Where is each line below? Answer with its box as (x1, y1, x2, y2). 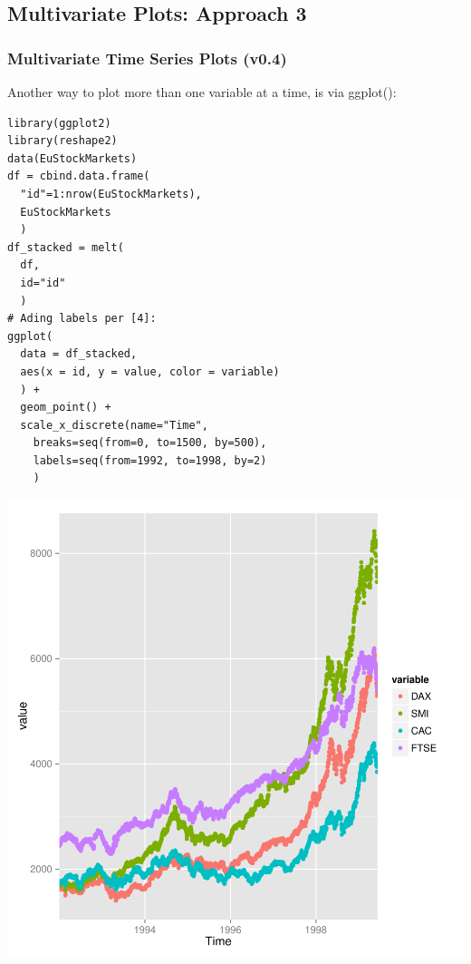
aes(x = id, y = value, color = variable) (20, 365, 280, 378)
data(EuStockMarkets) (7, 151, 138, 165)
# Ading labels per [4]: (7, 312, 157, 326)
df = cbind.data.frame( (7, 170, 150, 183)
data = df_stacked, (20, 347, 138, 361)
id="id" (20, 276, 66, 289)
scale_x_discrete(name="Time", (20, 418, 208, 432)
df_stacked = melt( (7, 240, 124, 254)
